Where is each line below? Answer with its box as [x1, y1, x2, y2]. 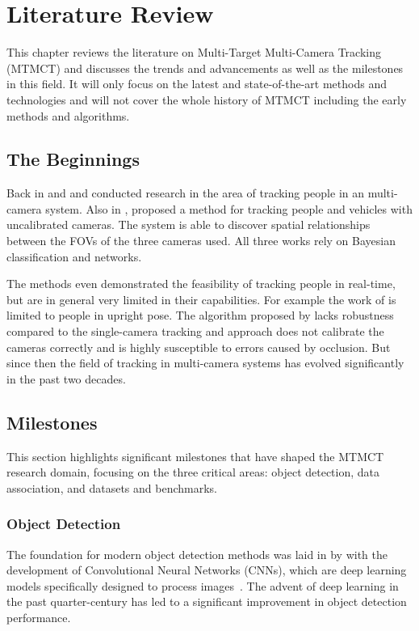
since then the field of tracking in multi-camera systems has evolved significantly [6, 354, 404, 371]
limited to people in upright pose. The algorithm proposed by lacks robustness [6, 307, 394, 324]
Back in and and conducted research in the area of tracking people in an [6, 184, 365, 201]
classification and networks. [6, 248, 142, 265]
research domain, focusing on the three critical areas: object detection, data [6, 464, 380, 481]
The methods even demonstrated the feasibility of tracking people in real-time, [6, 275, 396, 292]
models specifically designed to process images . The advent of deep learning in [6, 577, 399, 594]
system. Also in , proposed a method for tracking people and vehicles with [45, 200, 413, 217]
